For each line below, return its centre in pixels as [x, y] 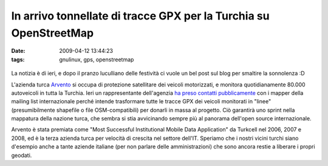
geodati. [22, 155]
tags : [18, 59]
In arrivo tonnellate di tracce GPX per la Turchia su [140, 16]
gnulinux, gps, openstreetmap [97, 59]
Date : [18, 51]
